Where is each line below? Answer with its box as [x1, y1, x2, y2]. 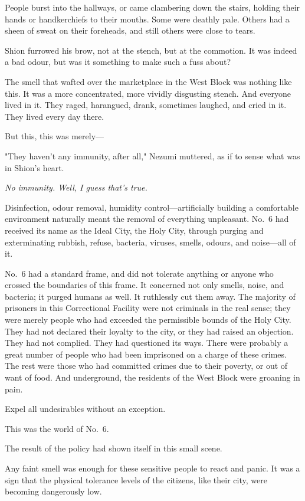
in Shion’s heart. [5, 161, 64, 173]
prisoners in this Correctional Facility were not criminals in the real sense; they [5, 302, 291, 314]
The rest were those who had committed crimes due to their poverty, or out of [5, 359, 288, 372]
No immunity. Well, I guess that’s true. [5, 181, 147, 194]
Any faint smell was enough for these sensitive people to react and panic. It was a [5, 462, 300, 474]
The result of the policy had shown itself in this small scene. [5, 442, 222, 454]
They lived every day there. [5, 110, 104, 122]
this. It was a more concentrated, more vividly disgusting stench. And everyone [5, 87, 291, 99]
